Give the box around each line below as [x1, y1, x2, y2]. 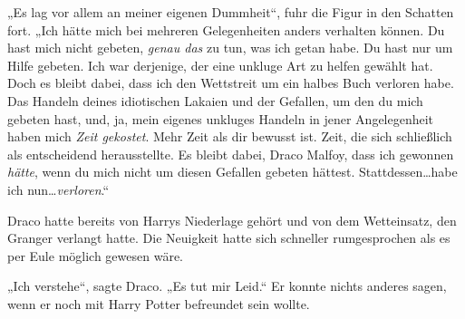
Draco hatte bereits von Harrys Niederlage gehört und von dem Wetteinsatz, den [7, 210, 457, 229]
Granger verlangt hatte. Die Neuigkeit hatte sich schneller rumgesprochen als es [7, 228, 450, 247]
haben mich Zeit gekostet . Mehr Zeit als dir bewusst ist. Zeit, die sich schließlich [7, 127, 452, 146]
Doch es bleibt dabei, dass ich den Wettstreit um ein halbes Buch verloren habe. [7, 73, 454, 92]
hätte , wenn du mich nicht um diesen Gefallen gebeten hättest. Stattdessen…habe [7, 162, 458, 181]
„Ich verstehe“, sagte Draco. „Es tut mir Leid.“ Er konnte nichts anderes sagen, [7, 276, 447, 295]
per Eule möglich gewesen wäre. [7, 246, 183, 265]
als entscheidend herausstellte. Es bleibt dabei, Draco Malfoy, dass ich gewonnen [7, 144, 454, 163]
